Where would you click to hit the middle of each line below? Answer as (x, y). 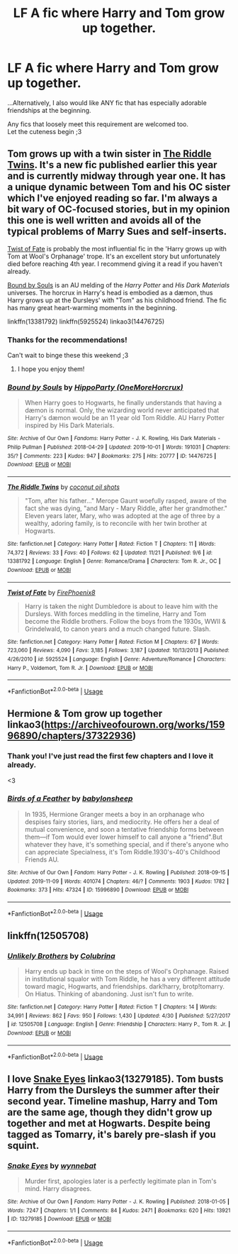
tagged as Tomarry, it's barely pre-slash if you (112, 1134)
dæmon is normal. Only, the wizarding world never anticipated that (122, 410)
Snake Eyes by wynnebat (52, 1165)
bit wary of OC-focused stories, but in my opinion (119, 210)
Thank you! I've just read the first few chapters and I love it (110, 756)
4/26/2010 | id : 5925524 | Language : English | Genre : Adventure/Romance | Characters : (117, 659)
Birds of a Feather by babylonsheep (70, 798)
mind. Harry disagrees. (58, 1189)
